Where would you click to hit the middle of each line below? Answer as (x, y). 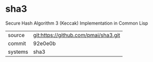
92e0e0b (44, 43)
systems (18, 52)
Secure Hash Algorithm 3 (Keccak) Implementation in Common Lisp (77, 23)
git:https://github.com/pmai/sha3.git (77, 35)
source (16, 35)
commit (17, 43)
